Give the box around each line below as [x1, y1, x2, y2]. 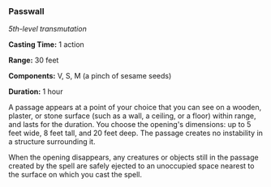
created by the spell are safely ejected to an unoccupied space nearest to [8, 161, 255, 171]
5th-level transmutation [8, 24, 87, 34]
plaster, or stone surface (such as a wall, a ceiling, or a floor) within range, [8, 111, 257, 121]
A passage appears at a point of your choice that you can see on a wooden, [8, 103, 262, 113]
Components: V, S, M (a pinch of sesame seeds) [8, 71, 172, 81]
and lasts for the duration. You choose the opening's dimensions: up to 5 [8, 120, 252, 130]
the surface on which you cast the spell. [8, 170, 142, 180]
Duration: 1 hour [8, 87, 63, 96]
